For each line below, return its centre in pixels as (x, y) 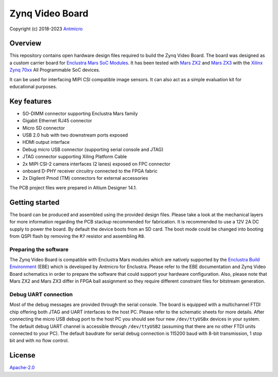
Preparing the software (39, 249)
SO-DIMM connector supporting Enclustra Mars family (80, 114)
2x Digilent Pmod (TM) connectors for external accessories (85, 178)
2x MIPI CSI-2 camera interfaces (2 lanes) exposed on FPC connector (97, 164)
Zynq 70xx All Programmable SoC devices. (55, 70)
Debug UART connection (41, 294)
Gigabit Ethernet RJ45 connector (57, 121)
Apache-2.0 (22, 368)
